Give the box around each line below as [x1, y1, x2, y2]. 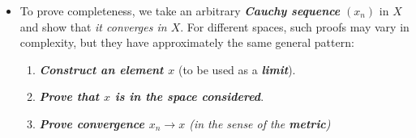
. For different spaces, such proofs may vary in [180, 18, 410, 35]
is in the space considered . [114, 88, 264, 105]
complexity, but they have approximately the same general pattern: [19, 34, 354, 51]
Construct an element [39, 61, 164, 77]
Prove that [39, 88, 100, 105]
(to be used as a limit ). [178, 61, 296, 77]
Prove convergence [39, 115, 144, 132]
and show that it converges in [19, 18, 167, 35]
